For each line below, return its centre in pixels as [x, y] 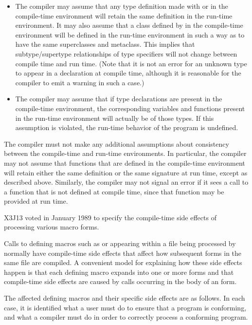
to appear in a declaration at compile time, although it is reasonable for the [128, 73]
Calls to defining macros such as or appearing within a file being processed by [120, 243]
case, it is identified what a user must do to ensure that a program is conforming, [125, 307]
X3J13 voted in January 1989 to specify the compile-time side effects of [110, 217]
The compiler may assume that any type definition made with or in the [122, 6]
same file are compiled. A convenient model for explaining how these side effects [123, 262]
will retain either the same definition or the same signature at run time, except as [126, 172]
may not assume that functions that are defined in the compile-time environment [125, 162]
